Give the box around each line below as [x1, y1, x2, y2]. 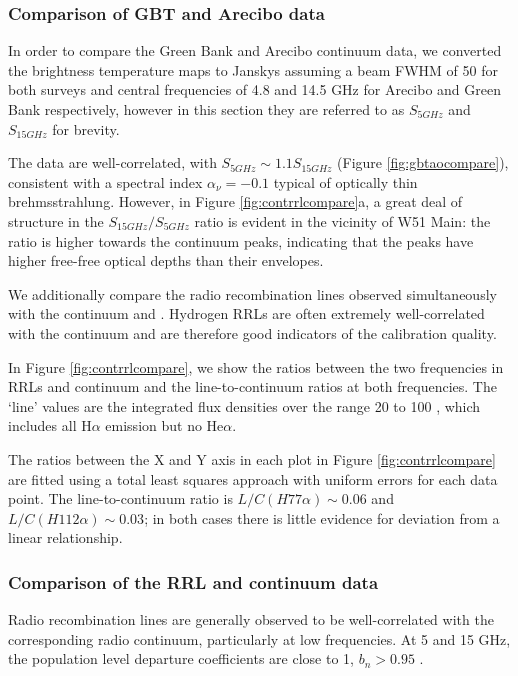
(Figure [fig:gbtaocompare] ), [337, 152, 509, 173]
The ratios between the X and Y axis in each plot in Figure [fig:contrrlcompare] [8, 448, 496, 469]
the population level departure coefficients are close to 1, [8, 648, 354, 669]
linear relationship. [8, 527, 123, 548]
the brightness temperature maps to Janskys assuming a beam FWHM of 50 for [8, 59, 498, 80]
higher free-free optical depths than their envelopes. [8, 250, 324, 271]
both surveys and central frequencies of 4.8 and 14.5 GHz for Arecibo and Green [8, 79, 502, 100]
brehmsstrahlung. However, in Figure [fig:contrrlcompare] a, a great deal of [8, 191, 463, 212]
